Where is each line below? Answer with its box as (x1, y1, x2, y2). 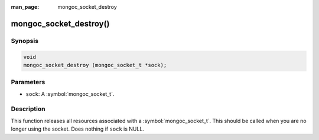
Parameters (11, 78, 45, 86)
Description (11, 105, 45, 113)
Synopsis (11, 36, 38, 45)
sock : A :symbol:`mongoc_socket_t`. (25, 90, 115, 97)
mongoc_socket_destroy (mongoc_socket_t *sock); (23, 62, 167, 68)
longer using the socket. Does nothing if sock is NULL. (11, 125, 145, 132)
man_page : (11, 4, 40, 10)
